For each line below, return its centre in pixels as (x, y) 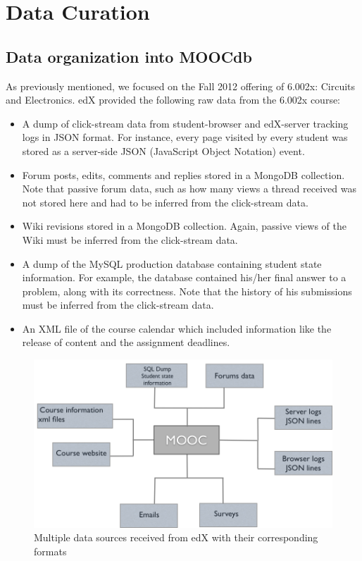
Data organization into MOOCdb (129, 56)
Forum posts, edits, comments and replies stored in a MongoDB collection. (183, 174)
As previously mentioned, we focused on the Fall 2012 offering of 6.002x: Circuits (181, 86)
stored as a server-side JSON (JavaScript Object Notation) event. (163, 150)
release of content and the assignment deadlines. (126, 342)
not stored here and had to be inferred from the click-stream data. (165, 202)
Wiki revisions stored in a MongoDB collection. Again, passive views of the (184, 226)
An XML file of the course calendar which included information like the (177, 328)
